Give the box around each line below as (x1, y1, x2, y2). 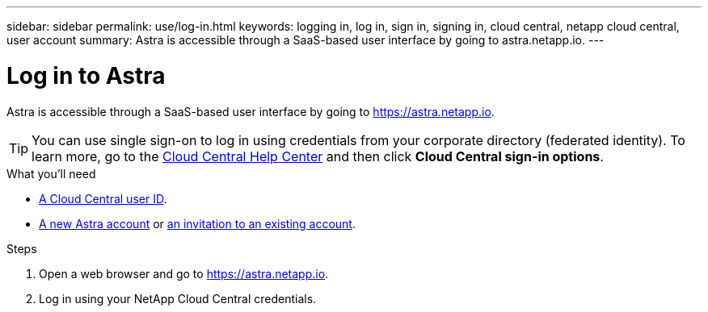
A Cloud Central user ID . (39, 191, 167, 206)
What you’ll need (6, 166, 96, 181)
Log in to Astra (6, 61, 166, 89)
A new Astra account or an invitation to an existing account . (39, 216, 356, 231)
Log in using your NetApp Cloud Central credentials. (39, 291, 317, 306)
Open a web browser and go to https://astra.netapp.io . (39, 266, 329, 281)
